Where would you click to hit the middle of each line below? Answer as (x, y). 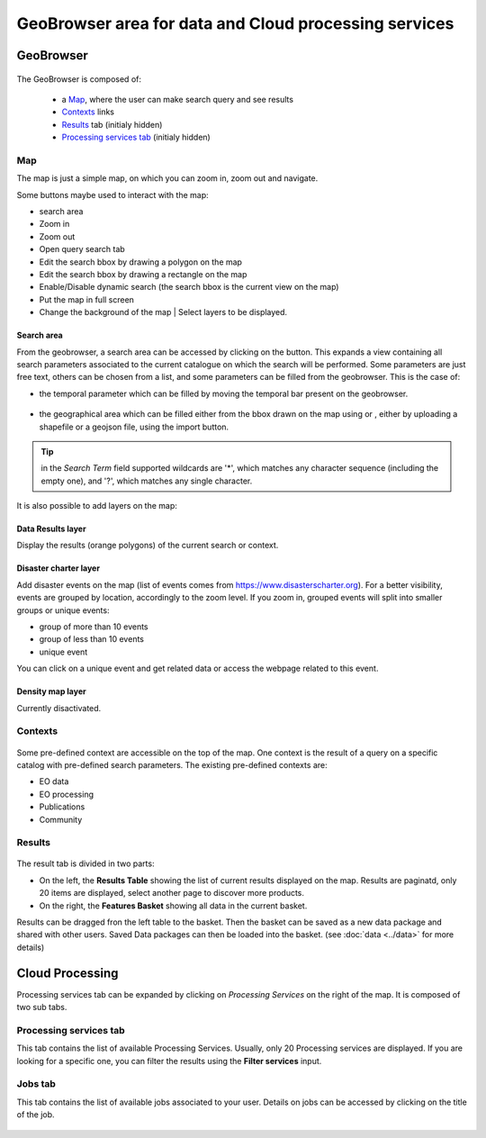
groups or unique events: (63, 610)
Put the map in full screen (87, 299)
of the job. (36, 1115)
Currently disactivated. (59, 708)
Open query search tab (82, 249)
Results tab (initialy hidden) (112, 124)
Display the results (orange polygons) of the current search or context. (148, 546)
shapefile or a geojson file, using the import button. (134, 427)
